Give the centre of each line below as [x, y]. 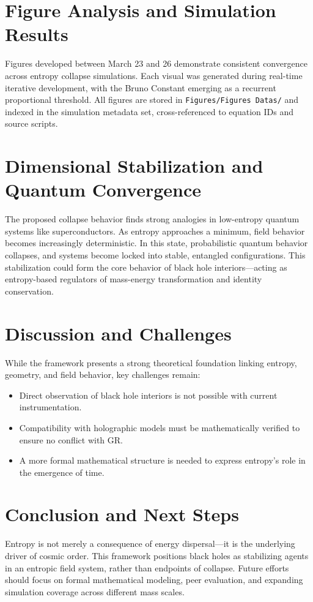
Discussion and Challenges [118, 333]
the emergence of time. [62, 472]
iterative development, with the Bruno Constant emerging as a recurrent [141, 87]
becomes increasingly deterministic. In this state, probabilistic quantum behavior [156, 243]
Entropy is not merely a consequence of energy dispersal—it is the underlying [150, 544]
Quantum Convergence [103, 190]
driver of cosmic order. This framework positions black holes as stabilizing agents [157, 555]
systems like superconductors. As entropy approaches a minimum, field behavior [155, 231]
